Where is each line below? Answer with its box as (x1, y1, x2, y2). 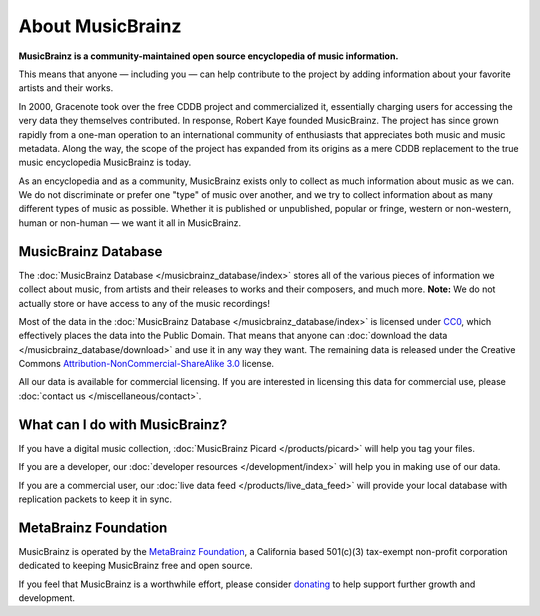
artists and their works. (18, 82, 114, 94)
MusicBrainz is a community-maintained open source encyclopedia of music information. (18, 50, 399, 62)
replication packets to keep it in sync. (18, 493, 173, 505)
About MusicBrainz (18, 15, 182, 37)
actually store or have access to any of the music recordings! (18, 297, 270, 309)
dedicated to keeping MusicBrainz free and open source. (18, 560, 254, 572)
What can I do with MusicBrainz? (18, 416, 228, 433)
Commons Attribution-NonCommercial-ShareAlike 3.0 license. (18, 358, 275, 370)
